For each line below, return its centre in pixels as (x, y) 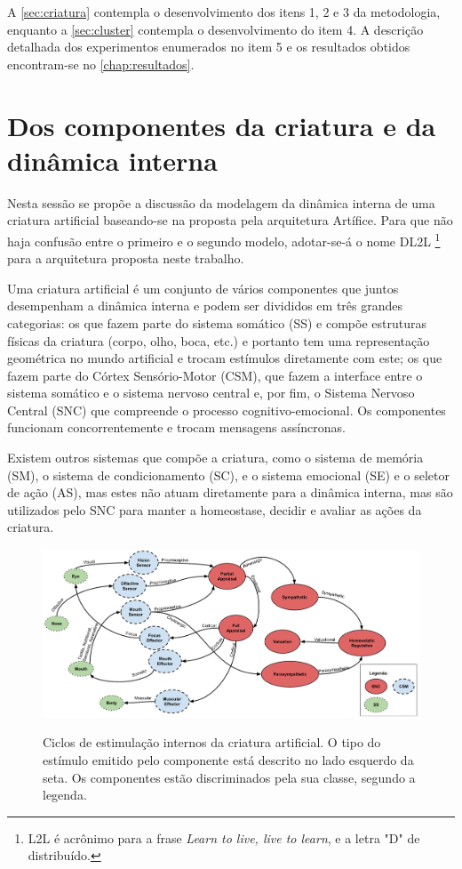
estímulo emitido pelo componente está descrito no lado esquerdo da (228, 760)
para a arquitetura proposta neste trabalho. (126, 258)
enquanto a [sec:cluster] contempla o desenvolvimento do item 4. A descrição (215, 29)
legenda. (65, 795)
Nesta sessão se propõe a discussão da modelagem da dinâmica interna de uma (221, 202)
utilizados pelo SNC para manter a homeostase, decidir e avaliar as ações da (215, 509)
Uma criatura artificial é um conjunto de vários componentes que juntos (203, 288)
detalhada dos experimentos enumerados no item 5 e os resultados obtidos (209, 47)
